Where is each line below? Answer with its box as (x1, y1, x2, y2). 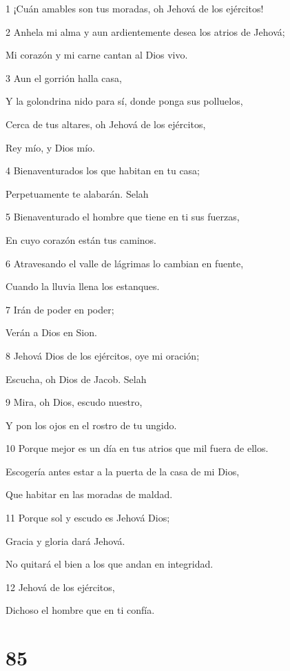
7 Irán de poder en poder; (6, 302, 114, 316)
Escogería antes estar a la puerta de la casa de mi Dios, (6, 464, 240, 478)
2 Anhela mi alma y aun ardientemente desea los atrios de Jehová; (6, 24, 285, 39)
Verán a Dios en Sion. (6, 325, 97, 340)
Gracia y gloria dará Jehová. (6, 533, 125, 548)
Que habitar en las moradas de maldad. (6, 487, 173, 502)
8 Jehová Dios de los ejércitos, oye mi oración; (6, 348, 200, 362)
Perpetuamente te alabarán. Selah (6, 186, 149, 200)
